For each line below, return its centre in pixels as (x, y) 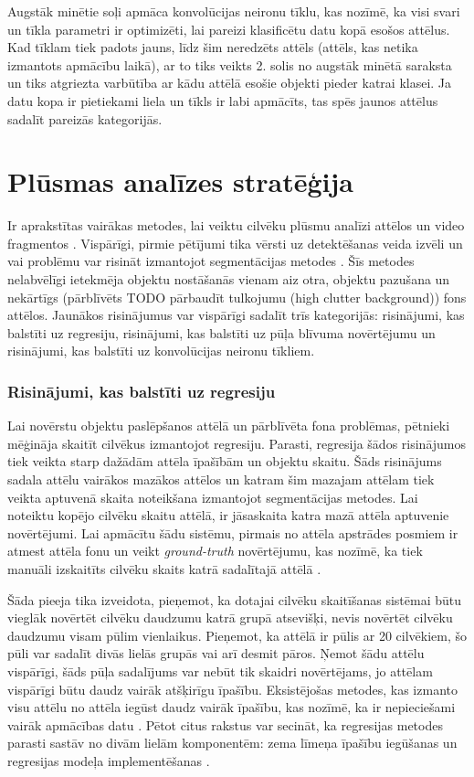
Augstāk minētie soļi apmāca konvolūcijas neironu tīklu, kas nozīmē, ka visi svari (234, 11)
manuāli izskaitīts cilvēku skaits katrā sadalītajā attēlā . (164, 569)
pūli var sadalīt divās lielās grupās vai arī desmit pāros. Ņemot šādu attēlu (216, 653)
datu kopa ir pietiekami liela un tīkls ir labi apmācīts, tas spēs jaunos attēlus (223, 100)
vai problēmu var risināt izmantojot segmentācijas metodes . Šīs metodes (211, 261)
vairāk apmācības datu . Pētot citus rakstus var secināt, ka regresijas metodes (225, 724)
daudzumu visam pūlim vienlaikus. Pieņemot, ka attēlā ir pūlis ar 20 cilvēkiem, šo (237, 635)
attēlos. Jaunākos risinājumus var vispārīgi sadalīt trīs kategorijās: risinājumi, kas (236, 315)
